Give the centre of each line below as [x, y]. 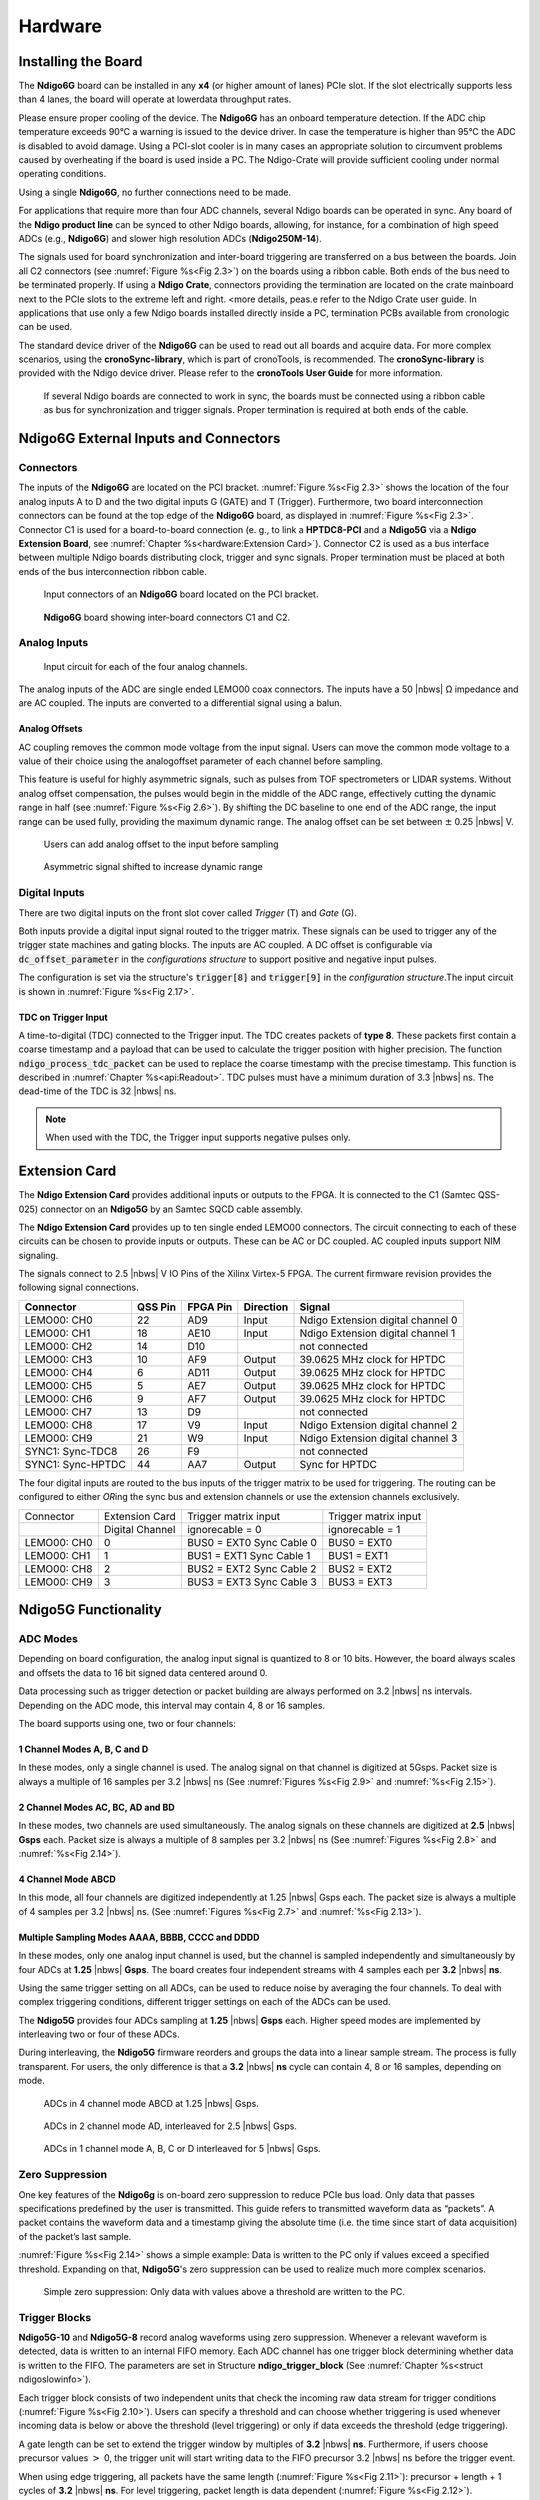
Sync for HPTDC [338, 1464]
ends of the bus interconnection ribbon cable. [112, 571]
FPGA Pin [209, 1307]
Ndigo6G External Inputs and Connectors [149, 438]
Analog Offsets [50, 729]
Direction [266, 1307]
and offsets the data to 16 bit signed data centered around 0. [143, 1672]
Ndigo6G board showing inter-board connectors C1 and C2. [166, 617]
